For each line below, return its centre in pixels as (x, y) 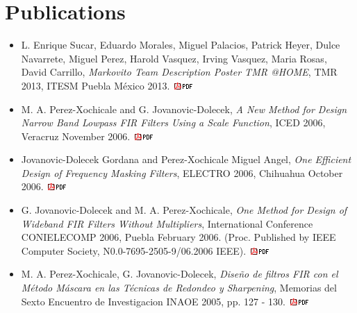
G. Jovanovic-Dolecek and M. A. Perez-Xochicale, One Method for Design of (184, 210)
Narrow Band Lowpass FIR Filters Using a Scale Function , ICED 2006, (173, 122)
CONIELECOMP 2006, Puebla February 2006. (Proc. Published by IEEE (178, 237)
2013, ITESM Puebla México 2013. (96, 85)
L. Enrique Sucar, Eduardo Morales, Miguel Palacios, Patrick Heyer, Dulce (181, 45)
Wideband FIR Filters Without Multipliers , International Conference (167, 223)
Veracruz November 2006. (76, 136)
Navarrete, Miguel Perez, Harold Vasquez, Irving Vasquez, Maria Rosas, (174, 58)
